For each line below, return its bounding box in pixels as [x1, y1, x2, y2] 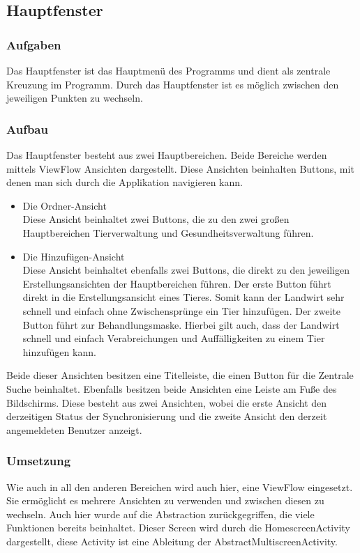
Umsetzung [6, 452, 71, 469]
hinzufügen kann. [22, 344, 96, 359]
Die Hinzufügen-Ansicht [22, 249, 125, 263]
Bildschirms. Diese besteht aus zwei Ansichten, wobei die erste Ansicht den [6, 395, 327, 410]
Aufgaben [6, 36, 61, 53]
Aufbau [6, 120, 48, 137]
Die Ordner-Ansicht [22, 198, 107, 212]
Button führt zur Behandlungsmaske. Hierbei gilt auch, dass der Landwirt [22, 317, 340, 332]
